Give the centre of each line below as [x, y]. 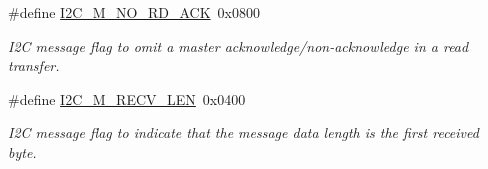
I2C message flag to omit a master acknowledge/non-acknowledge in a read [238, 45]
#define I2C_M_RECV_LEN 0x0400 [127, 98]
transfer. [34, 65]
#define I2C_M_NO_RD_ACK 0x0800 [134, 12]
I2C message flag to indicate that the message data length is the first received [243, 132]
